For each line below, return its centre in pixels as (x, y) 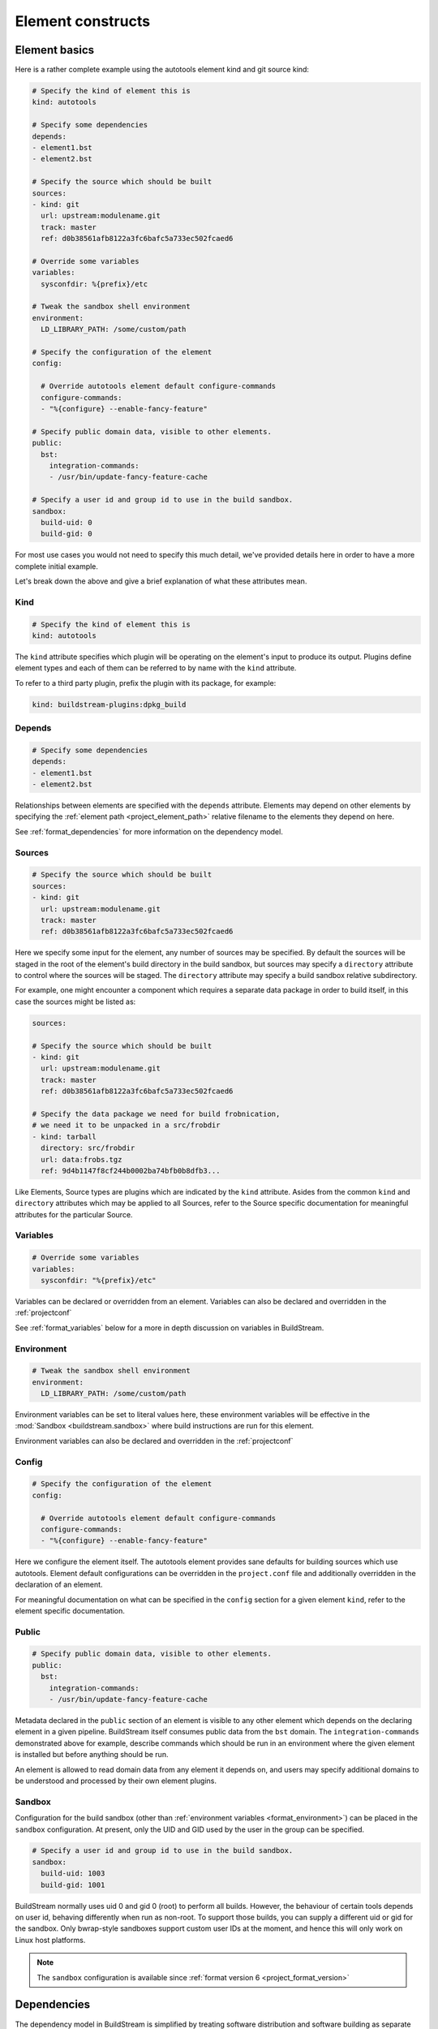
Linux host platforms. (50, 1940)
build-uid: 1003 (73, 1874)
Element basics (55, 50)
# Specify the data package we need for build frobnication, (156, 1114)
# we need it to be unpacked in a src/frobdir (126, 1125)
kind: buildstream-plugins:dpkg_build (109, 704)
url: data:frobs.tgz (82, 1159)
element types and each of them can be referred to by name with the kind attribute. (156, 668)
